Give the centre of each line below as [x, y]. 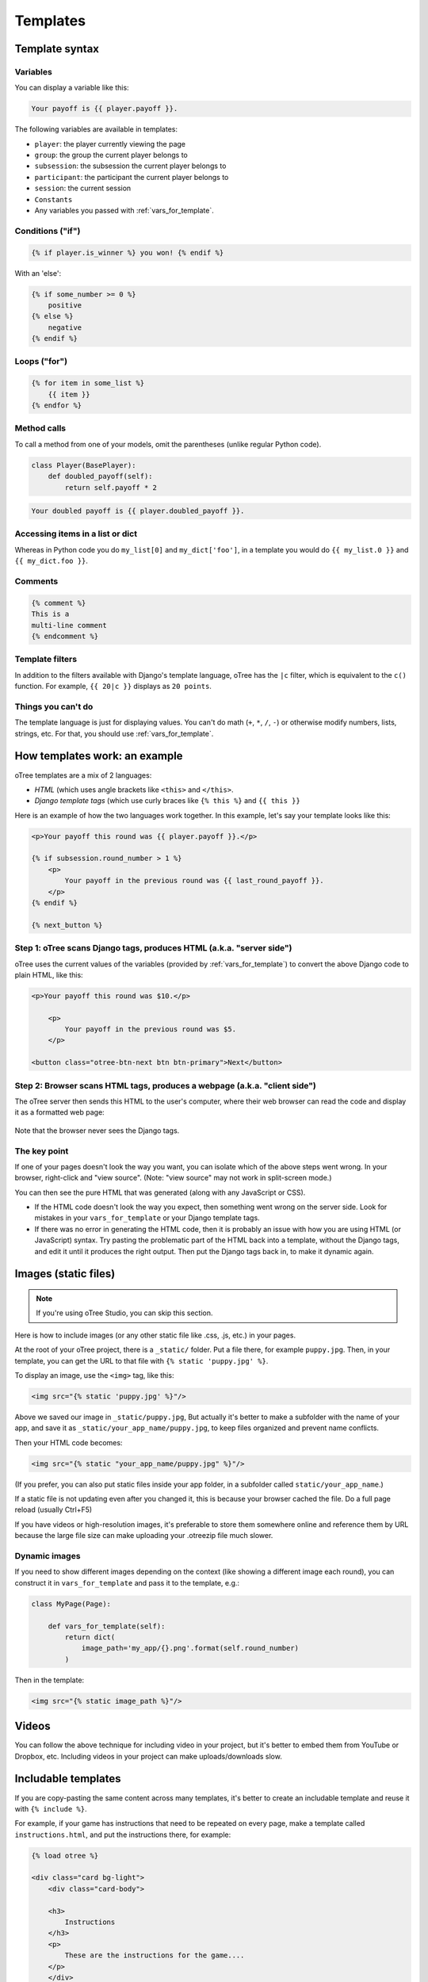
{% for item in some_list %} [88, 383]
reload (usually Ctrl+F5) [53, 1509]
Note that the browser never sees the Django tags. [97, 1131]
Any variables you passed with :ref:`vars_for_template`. [124, 211]
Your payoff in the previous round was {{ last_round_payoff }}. [194, 881]
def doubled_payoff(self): [101, 476]
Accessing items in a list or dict [76, 534]
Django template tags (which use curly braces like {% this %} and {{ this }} [167, 801]
